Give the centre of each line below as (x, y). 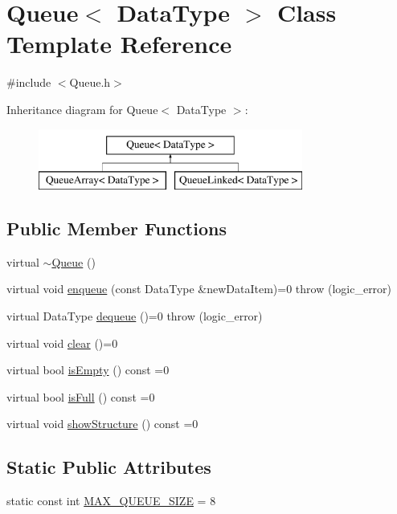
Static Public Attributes (109, 467)
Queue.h (90, 82)
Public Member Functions (117, 228)
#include (29, 82)
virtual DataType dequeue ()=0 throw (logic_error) (135, 316)
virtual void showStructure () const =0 (102, 424)
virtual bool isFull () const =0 (81, 396)
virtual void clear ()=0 (62, 343)
